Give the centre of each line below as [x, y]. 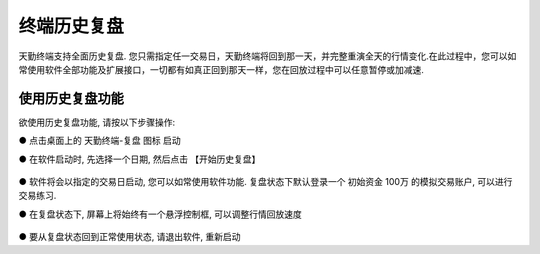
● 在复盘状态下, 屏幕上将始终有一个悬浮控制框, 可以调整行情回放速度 [160, 214]
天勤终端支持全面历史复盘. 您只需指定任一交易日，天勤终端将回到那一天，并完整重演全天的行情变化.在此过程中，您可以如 [267, 56]
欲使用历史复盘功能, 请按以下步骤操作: [97, 122]
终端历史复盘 [71, 26]
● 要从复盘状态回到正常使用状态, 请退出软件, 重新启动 [129, 237]
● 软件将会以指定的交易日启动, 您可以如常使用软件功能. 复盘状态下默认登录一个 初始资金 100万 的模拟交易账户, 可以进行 [265, 182]
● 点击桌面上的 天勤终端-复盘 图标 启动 [99, 141]
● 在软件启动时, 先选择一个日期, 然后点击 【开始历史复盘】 [139, 159]
